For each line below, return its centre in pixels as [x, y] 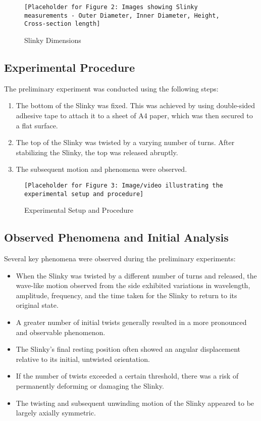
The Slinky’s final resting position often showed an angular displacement [128, 349]
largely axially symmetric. [56, 413]
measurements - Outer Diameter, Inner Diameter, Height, [122, 15]
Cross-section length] [62, 24]
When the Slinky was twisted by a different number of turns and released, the [136, 275]
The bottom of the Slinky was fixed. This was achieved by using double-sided [136, 105]
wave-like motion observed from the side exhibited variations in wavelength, [133, 285]
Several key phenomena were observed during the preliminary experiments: [120, 259]
